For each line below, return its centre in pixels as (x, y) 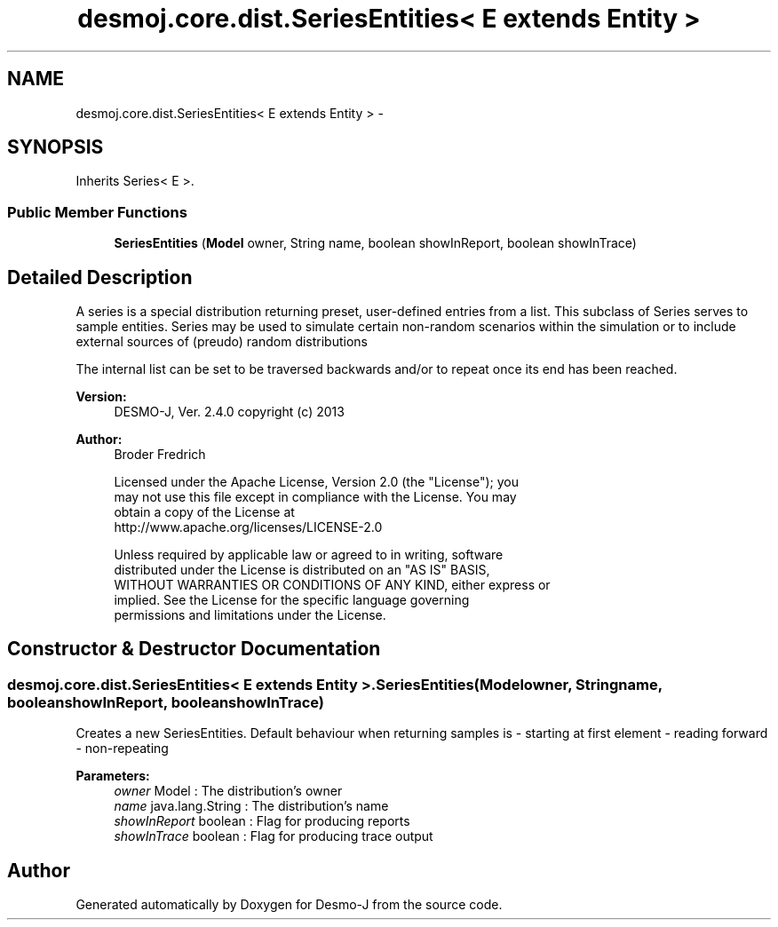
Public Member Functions (97, 212)
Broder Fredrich (160, 455)
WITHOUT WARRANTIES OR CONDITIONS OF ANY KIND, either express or (332, 585)
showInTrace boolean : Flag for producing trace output (274, 836)
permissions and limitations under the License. (250, 615)
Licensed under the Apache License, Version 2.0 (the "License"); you (316, 482)
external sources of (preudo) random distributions (222, 342)
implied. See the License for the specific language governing (292, 600)
